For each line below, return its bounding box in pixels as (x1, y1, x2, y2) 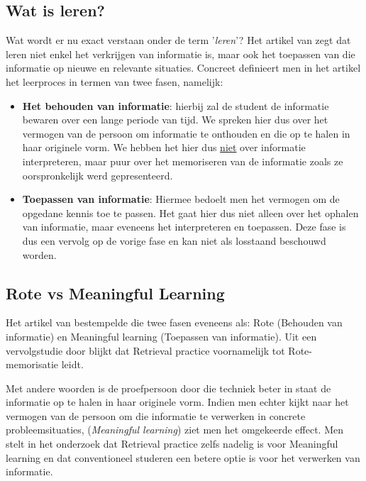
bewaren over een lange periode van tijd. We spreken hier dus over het (22, 112, 328, 127)
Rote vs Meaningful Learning (6, 282, 225, 304)
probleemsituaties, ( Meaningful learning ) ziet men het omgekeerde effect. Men (6, 422, 344, 437)
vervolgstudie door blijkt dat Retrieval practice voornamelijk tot (6, 343, 285, 358)
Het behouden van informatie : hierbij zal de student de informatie (22, 98, 329, 113)
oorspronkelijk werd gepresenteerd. (22, 167, 173, 182)
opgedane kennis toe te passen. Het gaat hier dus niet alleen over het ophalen (22, 205, 359, 220)
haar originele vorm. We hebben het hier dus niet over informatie (22, 140, 306, 155)
